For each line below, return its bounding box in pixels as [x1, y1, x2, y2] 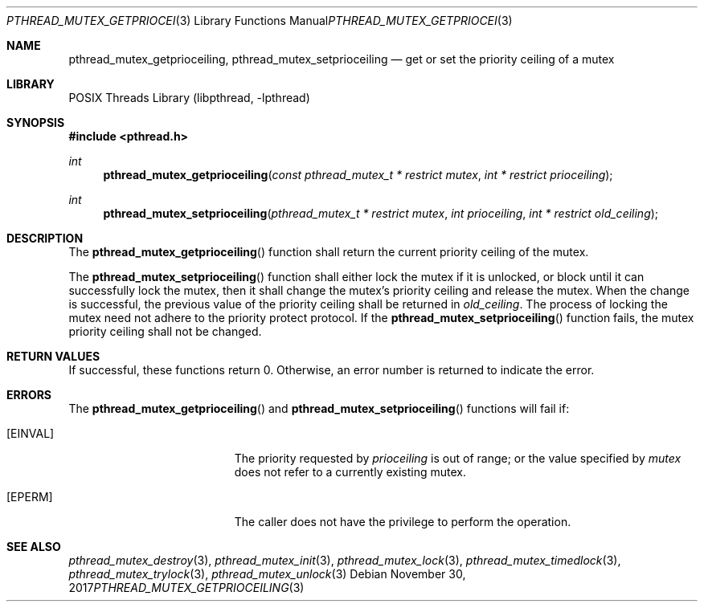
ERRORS [6, 388, 52, 402]
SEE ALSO [6, 540, 61, 553]
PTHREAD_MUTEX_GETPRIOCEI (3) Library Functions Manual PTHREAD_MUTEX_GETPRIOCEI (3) [6, 14, 513, 27]
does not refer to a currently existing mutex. [234, 465, 466, 479]
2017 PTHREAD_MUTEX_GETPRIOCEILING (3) [68, 581, 305, 594]
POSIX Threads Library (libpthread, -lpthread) [68, 91, 310, 104]
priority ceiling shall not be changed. [68, 324, 262, 338]
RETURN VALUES [6, 349, 100, 363]
